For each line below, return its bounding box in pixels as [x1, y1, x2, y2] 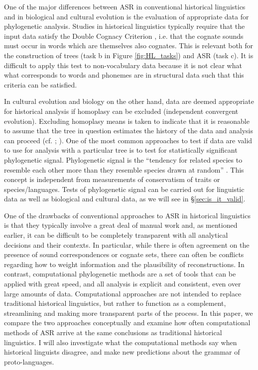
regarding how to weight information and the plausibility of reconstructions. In [4, 259, 245, 269]
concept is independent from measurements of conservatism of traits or [4, 174, 220, 185]
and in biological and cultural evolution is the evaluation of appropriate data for [4, 11, 249, 21]
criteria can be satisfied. [4, 79, 77, 90]
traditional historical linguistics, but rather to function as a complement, [4, 298, 226, 308]
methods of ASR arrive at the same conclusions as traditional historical [4, 327, 222, 337]
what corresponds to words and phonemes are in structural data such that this [4, 70, 244, 80]
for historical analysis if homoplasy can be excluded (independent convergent [4, 105, 239, 116]
